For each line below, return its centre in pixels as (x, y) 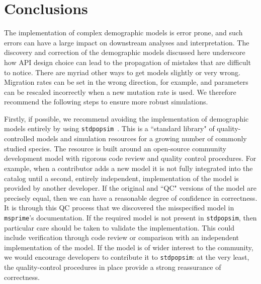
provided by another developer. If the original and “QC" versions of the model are (130, 188)
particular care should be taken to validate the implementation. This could (119, 227)
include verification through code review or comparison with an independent (121, 237)
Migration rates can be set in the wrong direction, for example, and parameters (126, 82)
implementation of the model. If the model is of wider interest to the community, (129, 247)
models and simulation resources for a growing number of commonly (142, 138)
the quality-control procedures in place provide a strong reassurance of (113, 267)
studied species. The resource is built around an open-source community (115, 148)
